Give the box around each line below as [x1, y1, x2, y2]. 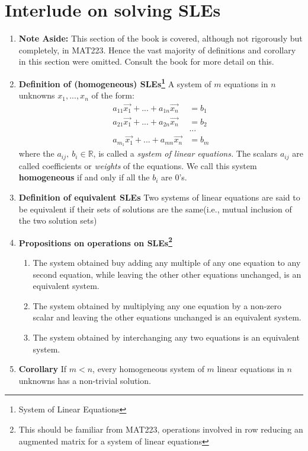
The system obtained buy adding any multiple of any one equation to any [33, 256, 301, 268]
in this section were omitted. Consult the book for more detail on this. [18, 55, 274, 68]
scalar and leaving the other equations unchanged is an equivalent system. [33, 311, 301, 323]
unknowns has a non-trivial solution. [18, 374, 151, 386]
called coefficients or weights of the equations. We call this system [18, 159, 257, 171]
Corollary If [18, 363, 67, 375]
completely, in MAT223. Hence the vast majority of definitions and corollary [18, 43, 296, 56]
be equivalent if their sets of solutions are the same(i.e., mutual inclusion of [18, 202, 292, 215]
